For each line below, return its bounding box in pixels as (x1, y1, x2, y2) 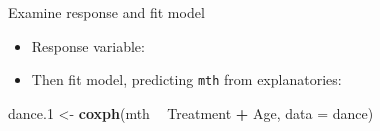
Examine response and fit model (8, 2, 205, 22)
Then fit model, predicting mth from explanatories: (31, 69, 342, 90)
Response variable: (31, 35, 145, 56)
